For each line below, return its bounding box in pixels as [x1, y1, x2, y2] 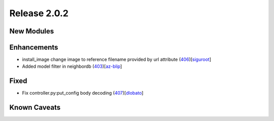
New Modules [9, 27, 54, 35]
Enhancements [9, 43, 58, 52]
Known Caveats [9, 103, 61, 112]
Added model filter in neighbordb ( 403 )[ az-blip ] [22, 63, 122, 69]
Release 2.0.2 [9, 8, 68, 19]
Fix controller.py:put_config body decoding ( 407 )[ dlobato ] [22, 90, 144, 96]
